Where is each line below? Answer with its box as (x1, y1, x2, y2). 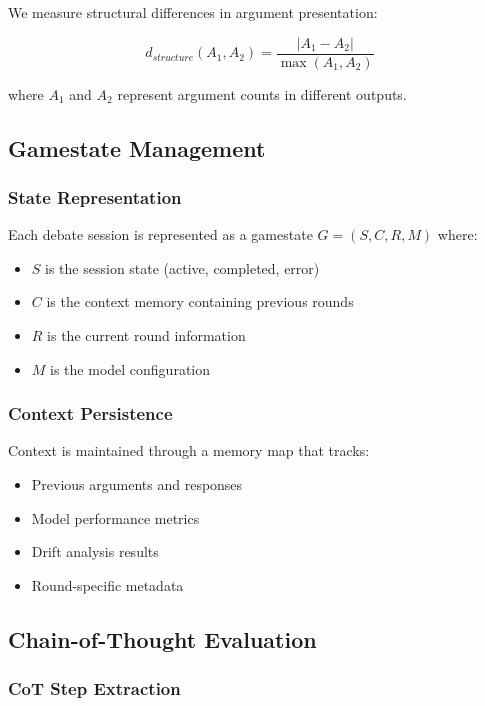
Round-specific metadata (31, 574, 184, 595)
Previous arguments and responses (31, 474, 243, 495)
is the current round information (47, 325, 246, 346)
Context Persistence (8, 401, 173, 426)
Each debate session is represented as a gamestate (8, 224, 313, 245)
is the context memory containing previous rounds (46, 291, 354, 312)
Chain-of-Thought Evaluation (8, 623, 317, 654)
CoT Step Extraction (8, 676, 181, 701)
